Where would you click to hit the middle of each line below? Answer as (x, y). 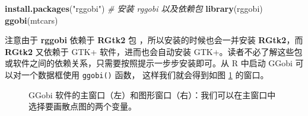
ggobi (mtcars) (31, 20)
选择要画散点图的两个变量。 (82, 106)
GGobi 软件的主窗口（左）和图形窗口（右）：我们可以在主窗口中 (152, 94)
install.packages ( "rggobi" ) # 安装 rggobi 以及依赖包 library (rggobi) (134, 8)
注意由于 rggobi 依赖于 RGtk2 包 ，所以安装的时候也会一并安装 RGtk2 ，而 (154, 40)
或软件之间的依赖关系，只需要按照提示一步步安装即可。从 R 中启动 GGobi (149, 63)
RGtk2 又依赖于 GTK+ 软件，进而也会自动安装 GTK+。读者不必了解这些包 (154, 51)
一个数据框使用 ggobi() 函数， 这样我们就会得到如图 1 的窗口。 (145, 74)
